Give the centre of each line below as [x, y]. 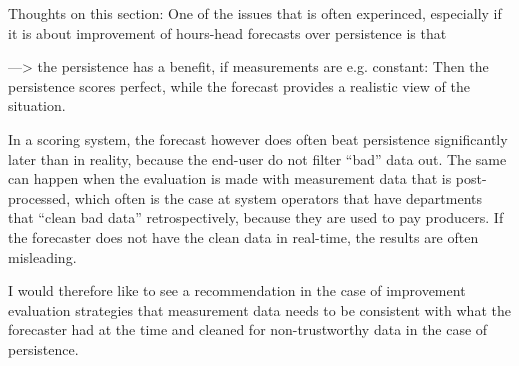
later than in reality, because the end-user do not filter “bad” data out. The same [257, 158]
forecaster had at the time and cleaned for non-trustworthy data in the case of [248, 329]
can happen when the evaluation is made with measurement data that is [230, 178]
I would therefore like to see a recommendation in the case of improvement [237, 290]
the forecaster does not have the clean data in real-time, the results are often [243, 236]
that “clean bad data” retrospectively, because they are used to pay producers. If [256, 217]
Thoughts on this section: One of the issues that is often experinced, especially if [255, 13]
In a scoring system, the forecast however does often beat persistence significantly [258, 138]
